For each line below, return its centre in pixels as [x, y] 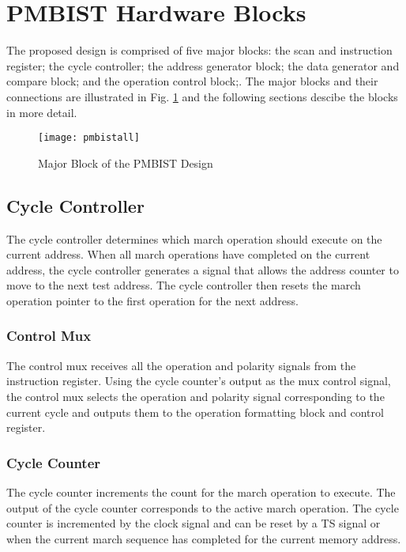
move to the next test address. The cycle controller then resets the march [184, 285]
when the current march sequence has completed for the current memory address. [204, 538]
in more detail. [42, 112]
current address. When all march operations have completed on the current [188, 254]
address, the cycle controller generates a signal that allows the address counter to [203, 269]
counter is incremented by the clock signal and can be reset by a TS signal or [194, 523]
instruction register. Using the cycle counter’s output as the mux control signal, [199, 381]
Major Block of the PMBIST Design [126, 163]
